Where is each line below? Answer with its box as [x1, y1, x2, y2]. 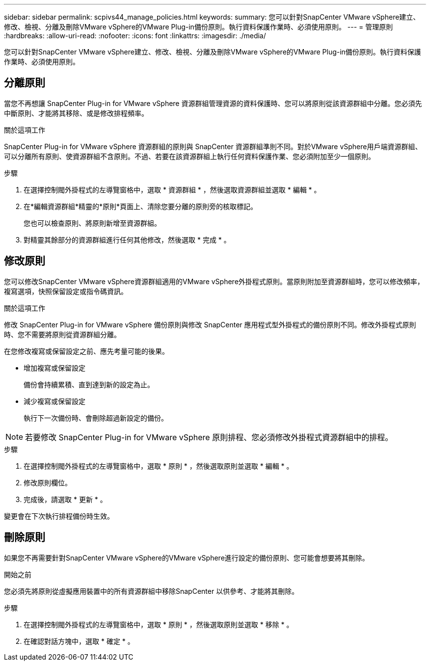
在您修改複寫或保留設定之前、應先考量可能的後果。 [4, 346, 169, 355]
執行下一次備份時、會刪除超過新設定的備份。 [24, 413, 168, 422]
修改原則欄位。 [24, 478, 72, 487]
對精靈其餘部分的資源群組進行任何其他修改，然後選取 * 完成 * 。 [24, 235, 231, 244]
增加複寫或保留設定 [24, 363, 85, 372]
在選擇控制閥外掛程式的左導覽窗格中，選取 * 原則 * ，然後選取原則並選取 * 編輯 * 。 [24, 461, 294, 470]
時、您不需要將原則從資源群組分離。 [4, 330, 121, 339]
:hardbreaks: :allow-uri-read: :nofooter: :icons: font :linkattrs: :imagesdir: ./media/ [4, 31, 266, 40]
